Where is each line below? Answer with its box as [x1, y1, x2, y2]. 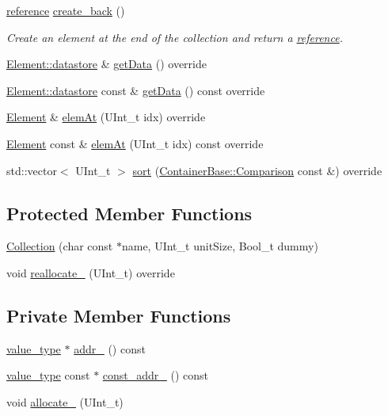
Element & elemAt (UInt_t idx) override [6, 109, 206, 125]
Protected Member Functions [6, 200, 253, 225]
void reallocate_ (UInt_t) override [6, 264, 175, 281]
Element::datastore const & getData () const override [6, 82, 265, 98]
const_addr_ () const [102, 367, 209, 384]
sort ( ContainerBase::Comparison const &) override [132, 162, 382, 178]
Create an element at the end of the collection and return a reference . [6, 29, 343, 45]
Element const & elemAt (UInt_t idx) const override [6, 135, 264, 151]
